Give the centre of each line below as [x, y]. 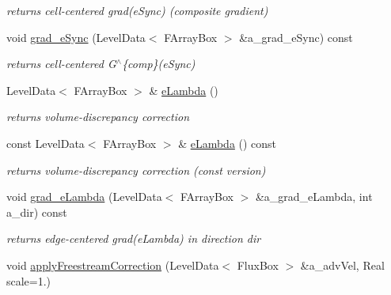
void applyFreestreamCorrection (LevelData [113, 265]
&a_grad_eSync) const [296, 37]
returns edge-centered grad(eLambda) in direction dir [134, 238]
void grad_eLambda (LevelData [84, 197]
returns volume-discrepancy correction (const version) [136, 170]
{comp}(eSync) [159, 64]
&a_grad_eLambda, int [314, 197]
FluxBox [258, 265]
